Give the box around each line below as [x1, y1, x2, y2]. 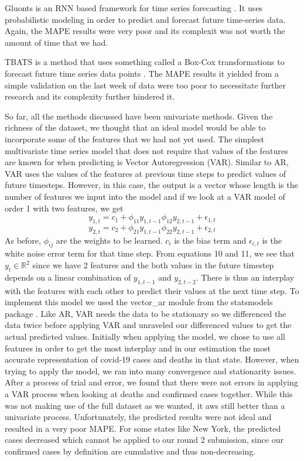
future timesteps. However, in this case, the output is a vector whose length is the [5, 179, 298, 191]
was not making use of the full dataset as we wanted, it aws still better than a [5, 399, 285, 411]
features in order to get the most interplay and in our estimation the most [5, 342, 271, 354]
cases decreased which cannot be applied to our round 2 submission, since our [5, 433, 283, 446]
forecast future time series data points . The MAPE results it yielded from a [5, 67, 279, 79]
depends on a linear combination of [5, 271, 131, 283]
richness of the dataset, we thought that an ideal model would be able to [5, 121, 266, 134]
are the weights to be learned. [56, 234, 163, 246]
